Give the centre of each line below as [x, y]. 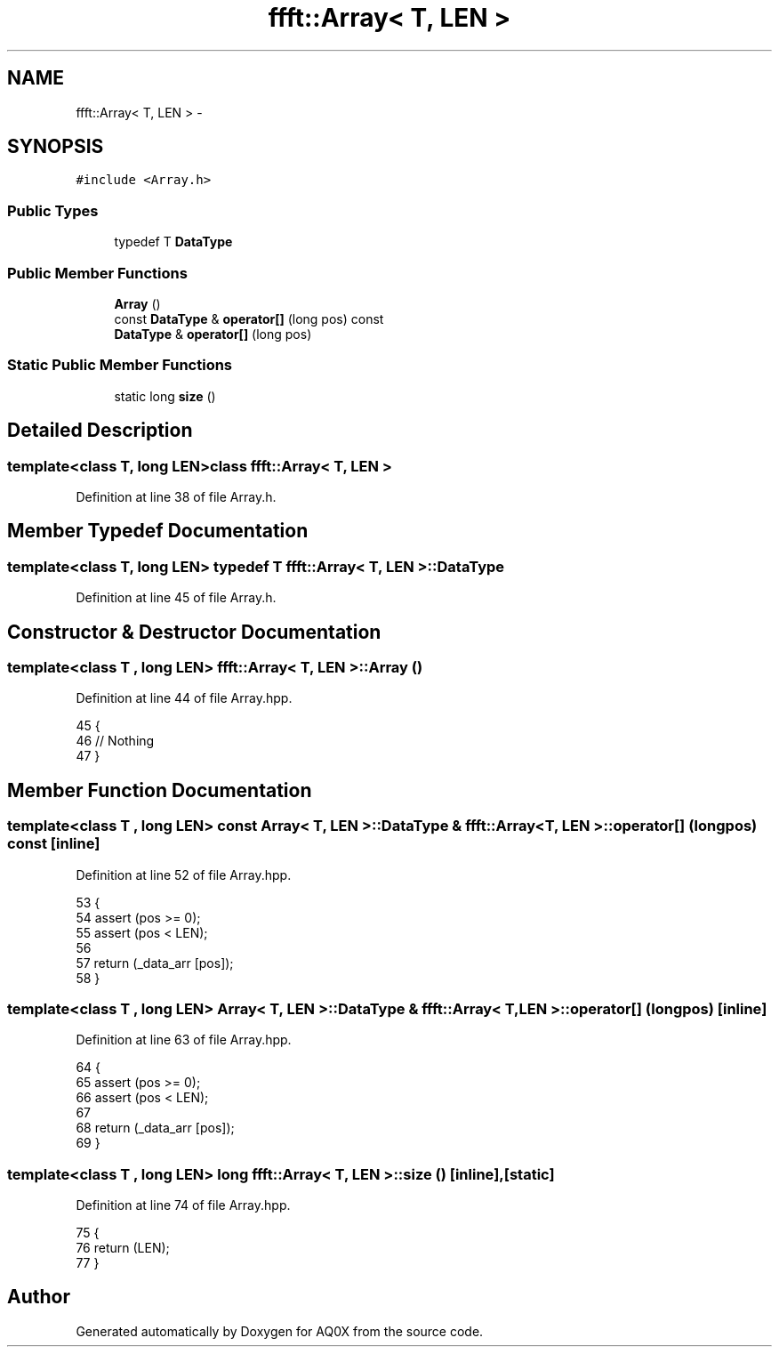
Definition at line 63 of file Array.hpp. [184, 1040]
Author [39, 1297]
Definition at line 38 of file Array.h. [176, 496]
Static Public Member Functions [120, 365]
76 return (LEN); [123, 1248]
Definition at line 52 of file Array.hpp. [184, 874]
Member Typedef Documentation [158, 531]
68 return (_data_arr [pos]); [155, 1128]
